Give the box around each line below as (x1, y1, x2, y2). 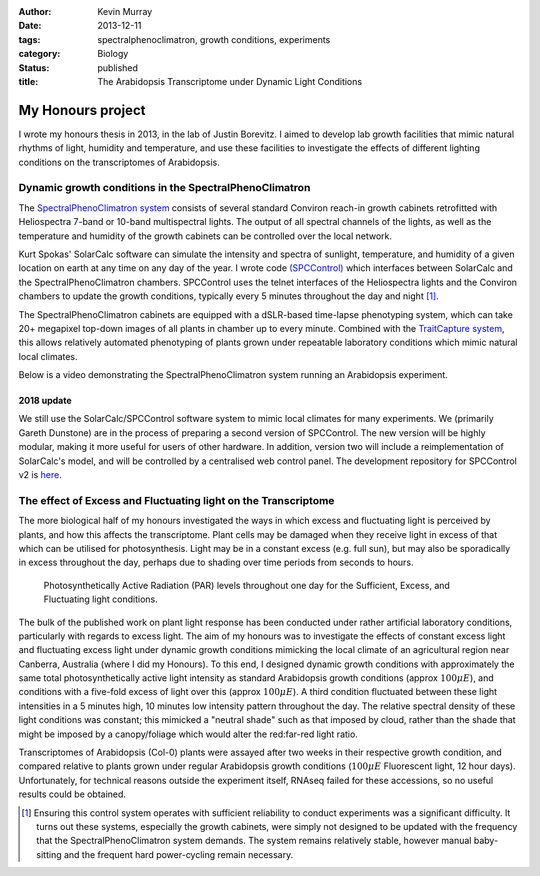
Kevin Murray (97, 6, 153, 17)
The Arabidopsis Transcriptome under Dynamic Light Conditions (97, 75, 363, 87)
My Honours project (18, 101, 146, 119)
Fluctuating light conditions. (43, 593, 159, 605)
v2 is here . (18, 469, 62, 481)
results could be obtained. (18, 788, 127, 800)
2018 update (18, 395, 72, 407)
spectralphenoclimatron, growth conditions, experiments (97, 33, 331, 45)
